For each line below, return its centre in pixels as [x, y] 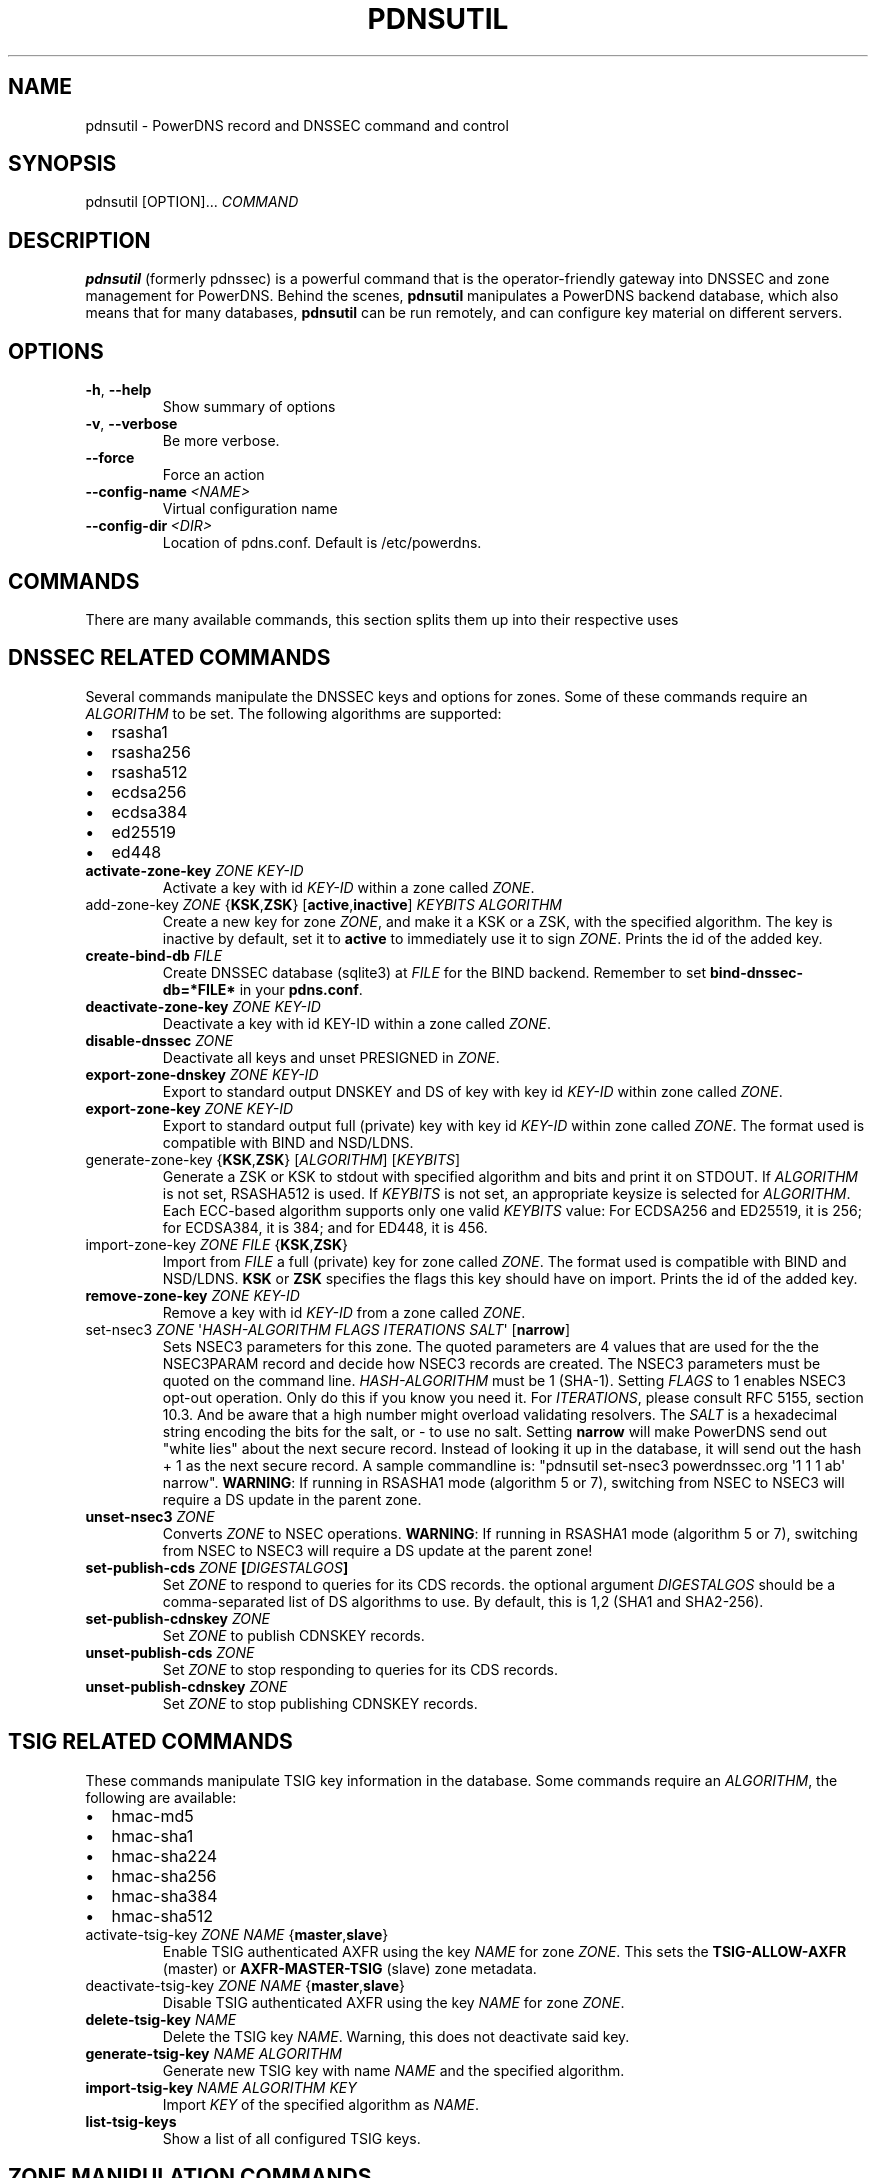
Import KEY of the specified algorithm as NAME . [320, 2104]
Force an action [213, 475]
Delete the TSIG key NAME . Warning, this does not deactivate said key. [396, 2036]
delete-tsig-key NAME [161, 2019]
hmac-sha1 [152, 1835]
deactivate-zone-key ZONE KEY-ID [203, 1006]
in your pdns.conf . [301, 989]
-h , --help [118, 390]
